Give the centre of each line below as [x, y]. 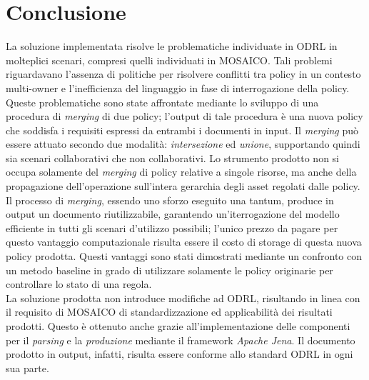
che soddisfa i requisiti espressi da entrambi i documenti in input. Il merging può [182, 130]
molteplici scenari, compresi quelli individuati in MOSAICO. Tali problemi [169, 60]
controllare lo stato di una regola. [79, 284]
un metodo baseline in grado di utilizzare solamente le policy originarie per [170, 270]
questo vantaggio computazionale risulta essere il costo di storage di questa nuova [184, 242]
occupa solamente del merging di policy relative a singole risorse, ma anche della [181, 172]
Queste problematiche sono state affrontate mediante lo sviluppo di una [162, 102]
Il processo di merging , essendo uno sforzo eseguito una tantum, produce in [170, 200]
